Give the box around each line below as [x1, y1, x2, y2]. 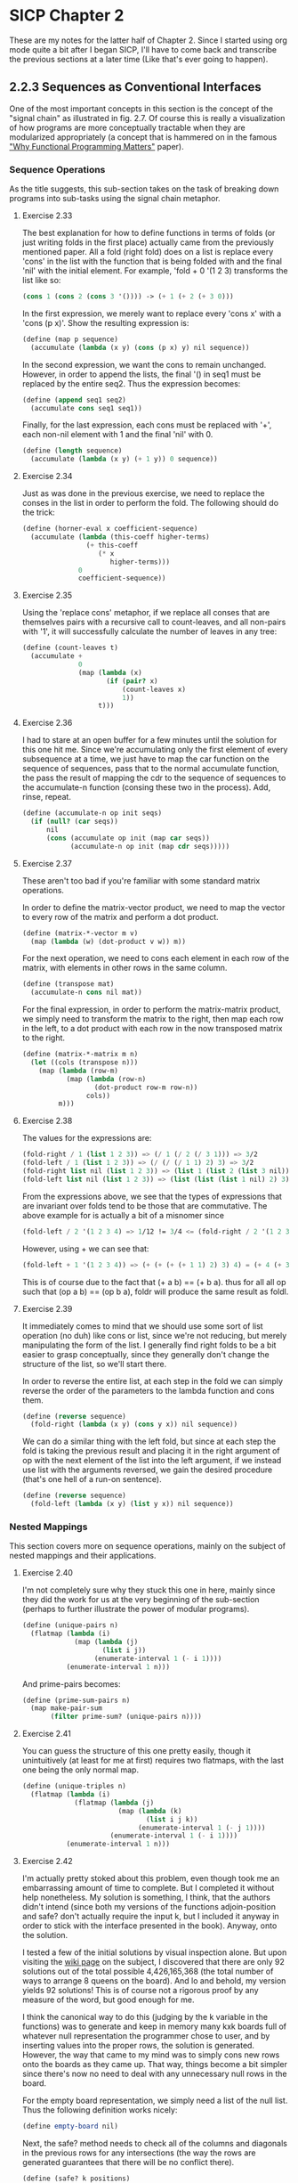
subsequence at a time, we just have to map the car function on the [21, 753, 270, 764]
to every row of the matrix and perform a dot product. [21, 911, 220, 922]
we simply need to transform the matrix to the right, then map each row [21, 1014, 284, 1024]
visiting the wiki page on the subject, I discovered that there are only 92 [21, 1957, 285, 1967]
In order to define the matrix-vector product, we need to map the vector [21, 901, 286, 913]
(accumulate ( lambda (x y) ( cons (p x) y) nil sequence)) [30, 343, 250, 352]
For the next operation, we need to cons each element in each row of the [21, 953, 290, 964]
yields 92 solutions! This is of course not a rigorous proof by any [21, 1985, 260, 1996]
